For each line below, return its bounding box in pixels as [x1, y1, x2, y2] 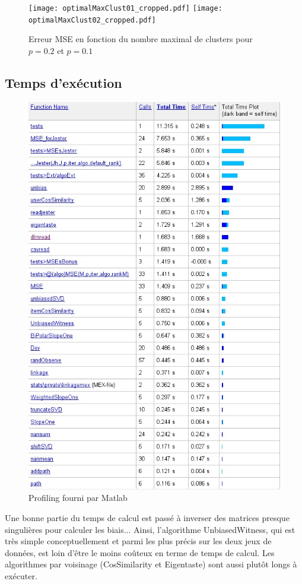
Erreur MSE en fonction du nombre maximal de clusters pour [28, 33, 253, 45]
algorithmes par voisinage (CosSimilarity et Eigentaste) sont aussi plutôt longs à [5, 558, 297, 570]
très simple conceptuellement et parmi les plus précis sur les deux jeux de [5, 535, 272, 547]
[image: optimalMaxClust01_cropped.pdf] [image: [28, 4, 222, 12]
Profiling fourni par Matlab [28, 491, 128, 504]
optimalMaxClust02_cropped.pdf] [28, 15, 156, 24]
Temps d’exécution [5, 73, 122, 91]
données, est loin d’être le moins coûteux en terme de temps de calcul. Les [5, 546, 275, 558]
